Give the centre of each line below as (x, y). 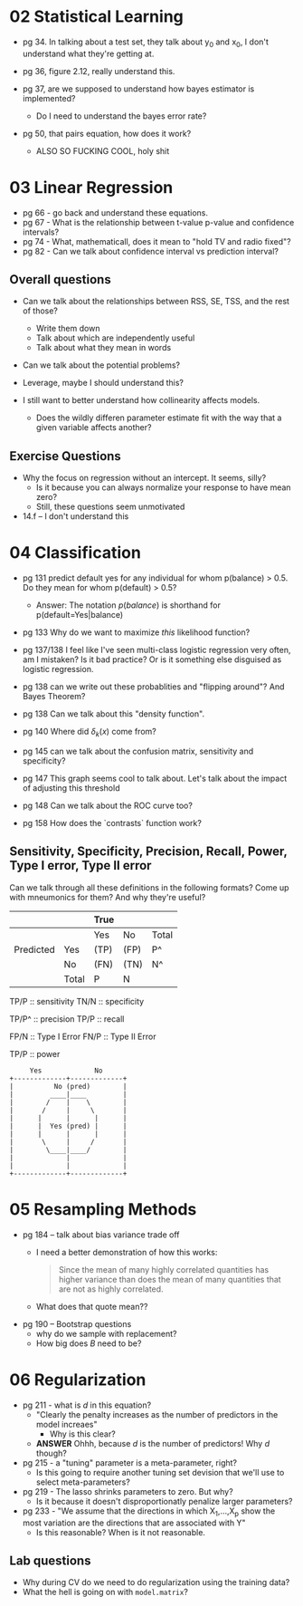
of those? (40, 311)
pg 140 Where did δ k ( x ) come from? (89, 733)
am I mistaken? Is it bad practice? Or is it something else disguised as (152, 659)
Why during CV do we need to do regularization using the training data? (156, 1582)
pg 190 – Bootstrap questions (77, 1323)
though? (52, 1453)
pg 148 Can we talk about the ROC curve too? (107, 806)
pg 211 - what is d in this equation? (87, 1405)
